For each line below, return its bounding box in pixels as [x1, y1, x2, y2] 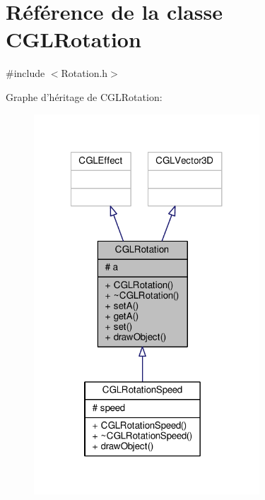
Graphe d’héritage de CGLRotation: [6, 89, 163, 104]
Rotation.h [61, 66, 108, 81]
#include [6, 66, 45, 81]
